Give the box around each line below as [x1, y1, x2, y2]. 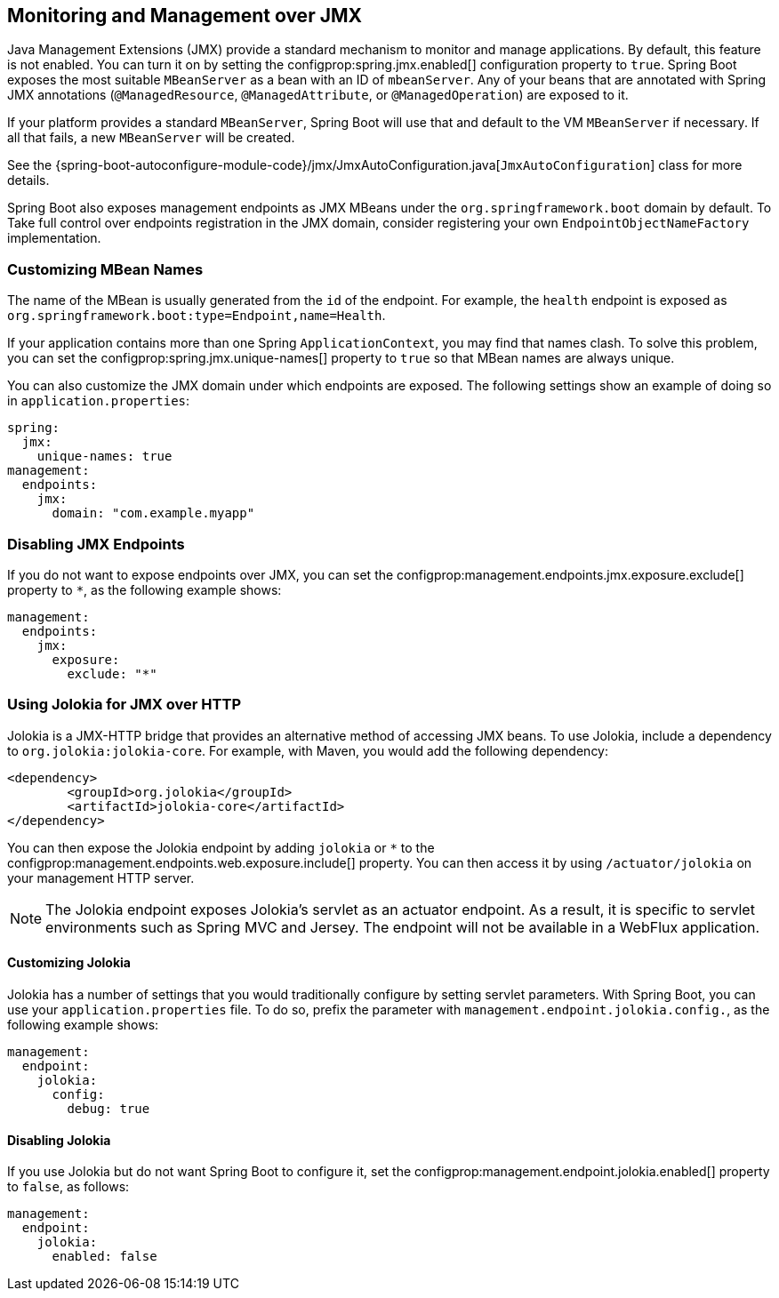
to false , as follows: [7, 1179, 130, 1195]
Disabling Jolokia [7, 1132, 111, 1148]
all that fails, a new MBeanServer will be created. [7, 130, 295, 146]
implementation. [7, 230, 101, 246]
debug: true [67, 1101, 150, 1116]
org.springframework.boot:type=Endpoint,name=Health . [7, 308, 386, 324]
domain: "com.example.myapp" [52, 506, 255, 521]
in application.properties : [7, 393, 190, 409]
